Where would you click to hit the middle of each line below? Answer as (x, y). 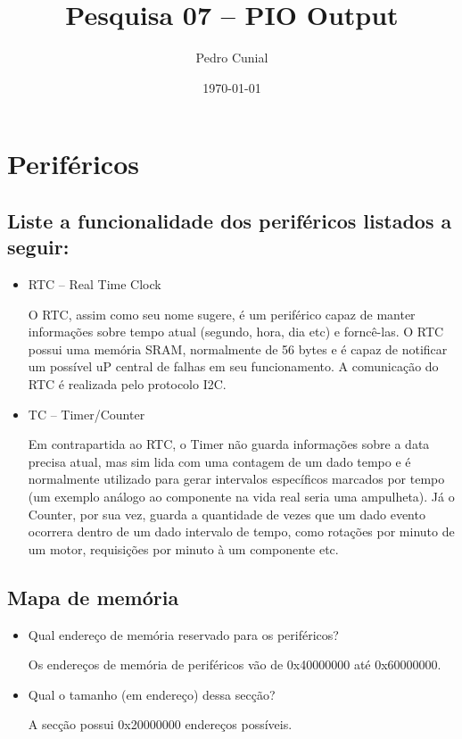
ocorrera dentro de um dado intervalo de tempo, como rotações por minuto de (241, 531)
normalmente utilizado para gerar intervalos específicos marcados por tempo (236, 479)
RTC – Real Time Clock (95, 284)
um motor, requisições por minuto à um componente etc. (183, 548)
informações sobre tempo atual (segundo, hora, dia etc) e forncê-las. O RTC (236, 332)
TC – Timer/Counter (87, 414)
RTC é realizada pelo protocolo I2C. (127, 384)
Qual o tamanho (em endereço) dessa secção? (152, 694)
